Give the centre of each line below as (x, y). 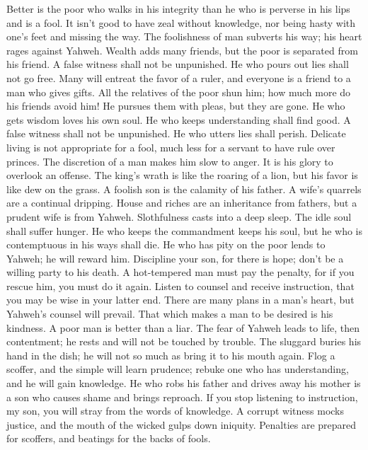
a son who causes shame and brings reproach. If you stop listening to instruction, (182, 397)
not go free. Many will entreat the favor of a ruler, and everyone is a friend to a (179, 77)
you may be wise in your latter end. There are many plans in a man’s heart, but (180, 300)
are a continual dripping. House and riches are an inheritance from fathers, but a (182, 203)
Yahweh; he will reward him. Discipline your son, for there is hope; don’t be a (175, 258)
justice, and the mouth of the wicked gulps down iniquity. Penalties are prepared (182, 424)
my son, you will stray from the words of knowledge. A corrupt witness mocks (176, 411)
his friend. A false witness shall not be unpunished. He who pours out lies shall (178, 64)
